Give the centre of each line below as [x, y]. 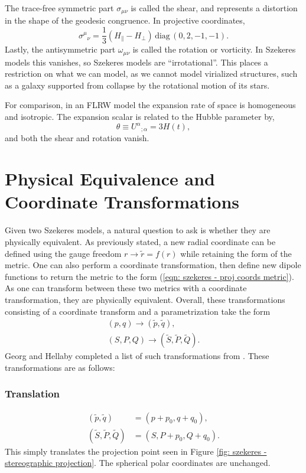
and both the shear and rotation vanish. [77, 138]
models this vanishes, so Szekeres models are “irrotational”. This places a [136, 62]
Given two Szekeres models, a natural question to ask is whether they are [138, 230]
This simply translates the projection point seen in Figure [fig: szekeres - [136, 451]
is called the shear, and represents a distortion [214, 8]
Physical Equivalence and [110, 179]
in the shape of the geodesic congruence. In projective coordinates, [125, 20]
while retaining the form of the [236, 253]
